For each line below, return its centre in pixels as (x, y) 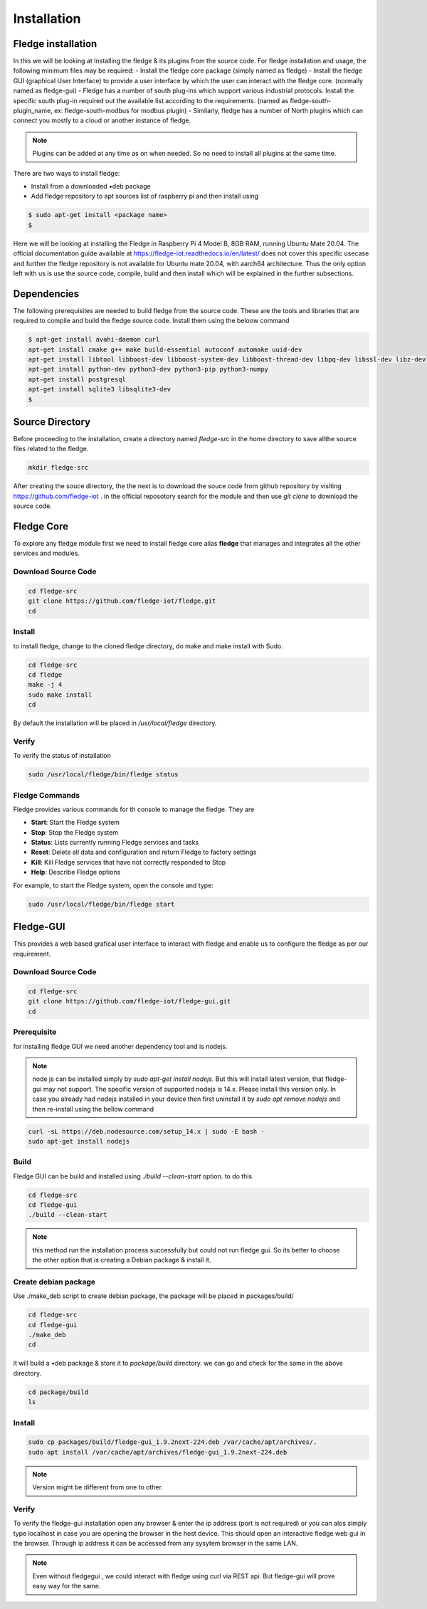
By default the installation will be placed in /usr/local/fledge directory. (115, 723)
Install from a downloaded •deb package (91, 186)
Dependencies (46, 294)
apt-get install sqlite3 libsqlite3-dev (99, 389)
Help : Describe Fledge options (76, 872)
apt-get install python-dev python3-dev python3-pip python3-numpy (148, 369)
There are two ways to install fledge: (67, 173)
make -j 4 (45, 685)
